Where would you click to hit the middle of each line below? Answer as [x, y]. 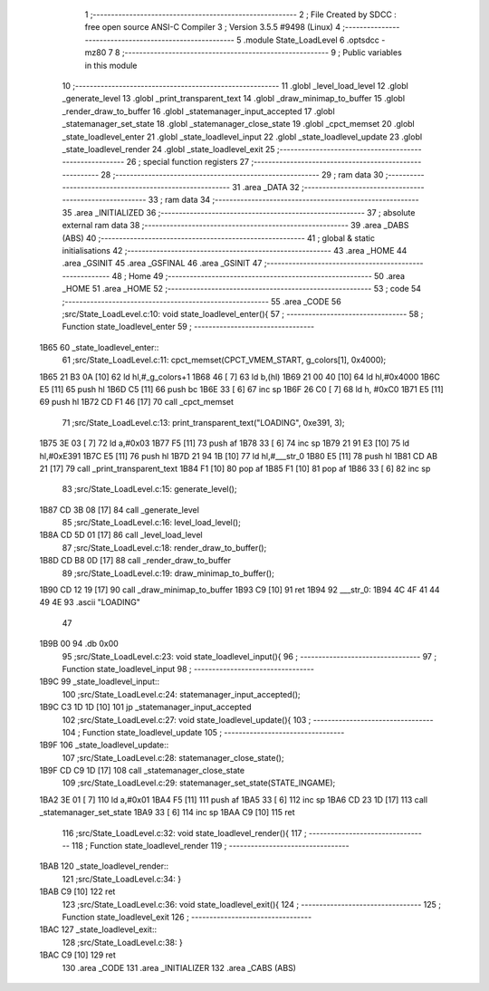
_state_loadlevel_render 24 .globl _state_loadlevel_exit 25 [168, 149]
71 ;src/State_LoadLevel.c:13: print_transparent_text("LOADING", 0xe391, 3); [203, 422]
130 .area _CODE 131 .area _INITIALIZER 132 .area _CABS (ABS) [179, 967]
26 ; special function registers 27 [187, 162]
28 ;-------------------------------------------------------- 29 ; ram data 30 [242, 174]
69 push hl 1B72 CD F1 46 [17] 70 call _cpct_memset [137, 402]
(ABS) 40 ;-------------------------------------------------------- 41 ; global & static [219, 238]
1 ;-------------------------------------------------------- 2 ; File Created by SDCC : [241, 14]
